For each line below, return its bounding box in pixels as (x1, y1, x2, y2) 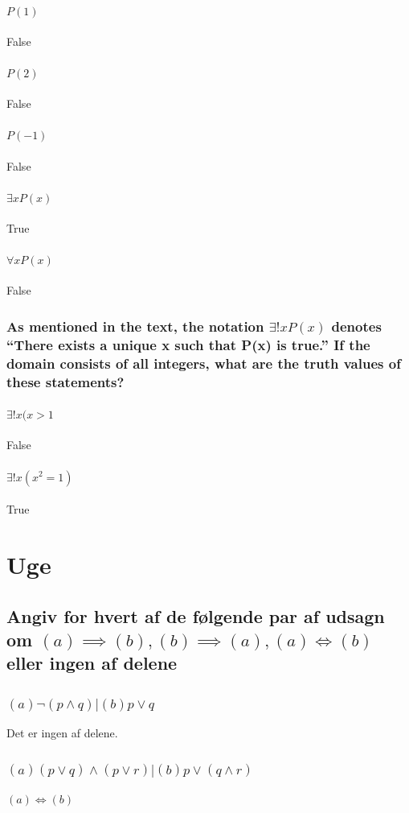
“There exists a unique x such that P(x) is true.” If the (6, 334, 370, 354)
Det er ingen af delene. (6, 724, 118, 741)
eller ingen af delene (6, 650, 178, 675)
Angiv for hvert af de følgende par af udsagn (6, 603, 385, 628)
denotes (331, 316, 382, 336)
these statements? (6, 371, 125, 391)
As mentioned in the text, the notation (6, 316, 264, 336)
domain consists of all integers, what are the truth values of (6, 353, 401, 373)
